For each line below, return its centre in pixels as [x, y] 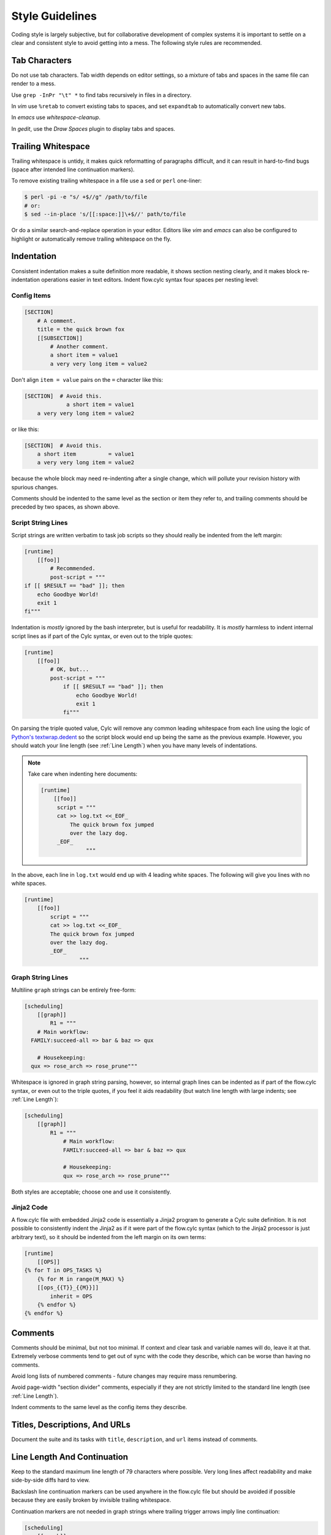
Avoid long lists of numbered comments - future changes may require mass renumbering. [124, 1376]
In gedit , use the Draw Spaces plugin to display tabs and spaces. [93, 128]
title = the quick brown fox [81, 329]
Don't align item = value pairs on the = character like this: [87, 379]
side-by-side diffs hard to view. [51, 1480]
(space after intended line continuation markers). [73, 169]
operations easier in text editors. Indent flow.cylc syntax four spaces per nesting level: [150, 279]
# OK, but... [70, 670]
